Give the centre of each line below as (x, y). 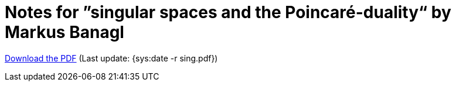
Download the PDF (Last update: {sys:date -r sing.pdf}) (111, 58)
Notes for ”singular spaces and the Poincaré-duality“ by (228, 12)
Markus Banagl (64, 32)
